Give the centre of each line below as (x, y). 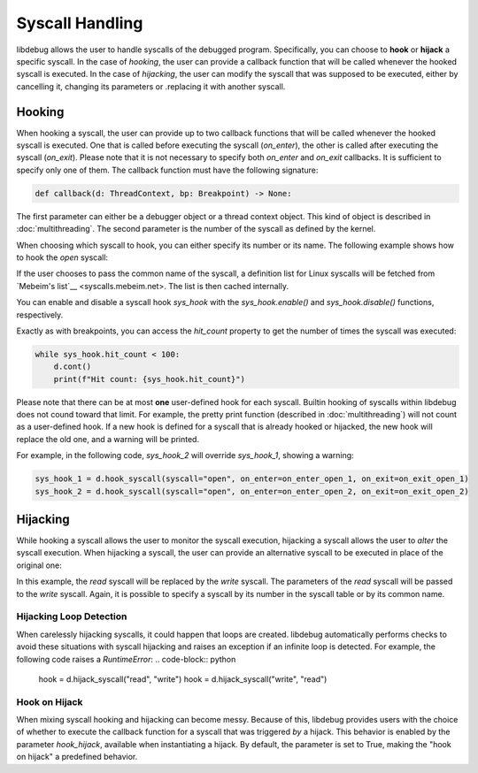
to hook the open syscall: (62, 257)
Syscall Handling (80, 23)
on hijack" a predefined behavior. (77, 757)
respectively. (40, 315)
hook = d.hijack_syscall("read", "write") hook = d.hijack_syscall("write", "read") (183, 679)
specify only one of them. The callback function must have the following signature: (167, 170)
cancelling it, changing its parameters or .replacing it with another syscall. (151, 86)
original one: (39, 565)
